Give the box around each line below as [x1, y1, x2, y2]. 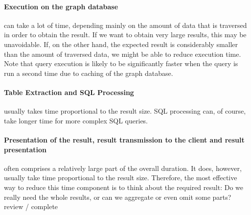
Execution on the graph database [4, 1, 118, 11]
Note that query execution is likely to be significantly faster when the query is [4, 58, 238, 69]
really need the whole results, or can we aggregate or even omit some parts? [4, 191, 231, 202]
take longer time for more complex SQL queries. [4, 115, 148, 125]
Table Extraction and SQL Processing [4, 87, 134, 97]
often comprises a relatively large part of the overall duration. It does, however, [4, 163, 242, 173]
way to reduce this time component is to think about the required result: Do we [4, 182, 244, 192]
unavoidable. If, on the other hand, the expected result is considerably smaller [4, 39, 238, 49]
